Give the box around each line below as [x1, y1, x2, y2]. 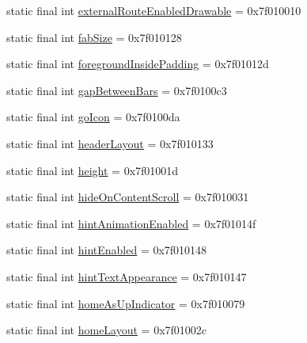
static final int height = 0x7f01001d [6, 162, 179, 178]
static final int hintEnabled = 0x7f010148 [6, 242, 207, 258]
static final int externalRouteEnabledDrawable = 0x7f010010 [6, 2, 301, 18]
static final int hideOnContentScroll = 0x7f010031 [6, 189, 249, 205]
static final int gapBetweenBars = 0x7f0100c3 [6, 82, 227, 98]
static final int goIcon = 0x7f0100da [6, 109, 180, 125]
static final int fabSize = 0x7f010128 [6, 29, 182, 45]
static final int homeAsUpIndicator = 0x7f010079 [6, 295, 245, 311]
